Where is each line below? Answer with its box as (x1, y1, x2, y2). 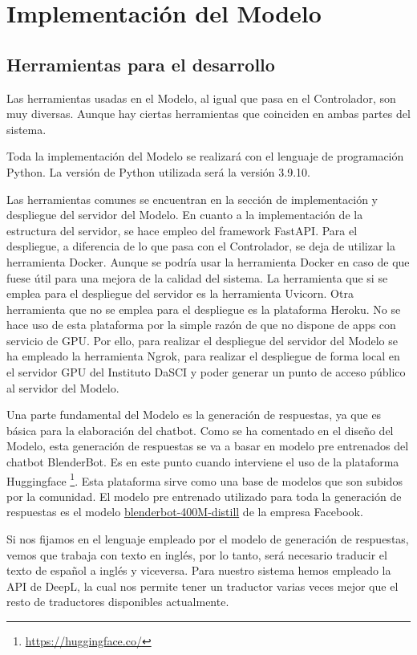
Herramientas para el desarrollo (6, 51, 275, 76)
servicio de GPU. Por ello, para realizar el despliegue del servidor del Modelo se (6, 332, 398, 348)
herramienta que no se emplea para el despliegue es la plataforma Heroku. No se (6, 300, 401, 317)
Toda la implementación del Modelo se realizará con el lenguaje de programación (6, 148, 404, 165)
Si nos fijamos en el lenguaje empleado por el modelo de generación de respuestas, (6, 531, 409, 547)
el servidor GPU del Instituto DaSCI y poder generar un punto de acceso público (6, 364, 406, 380)
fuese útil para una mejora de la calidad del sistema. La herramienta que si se (6, 269, 388, 286)
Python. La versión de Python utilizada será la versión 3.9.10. (6, 163, 310, 180)
